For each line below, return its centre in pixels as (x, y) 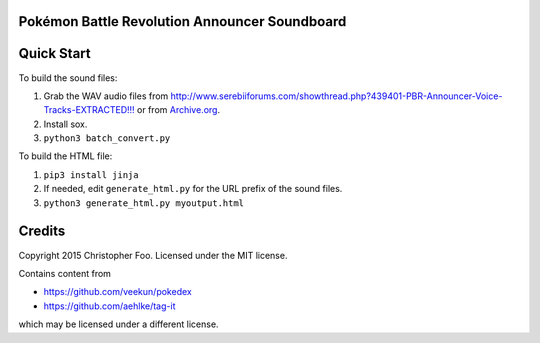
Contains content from (65, 273)
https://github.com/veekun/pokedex (117, 292)
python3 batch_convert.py (107, 138)
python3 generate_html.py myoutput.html (144, 203)
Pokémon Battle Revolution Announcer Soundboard (182, 21)
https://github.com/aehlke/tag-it (109, 306)
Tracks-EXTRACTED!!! (89, 110)
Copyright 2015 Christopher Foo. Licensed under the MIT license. (153, 255)
